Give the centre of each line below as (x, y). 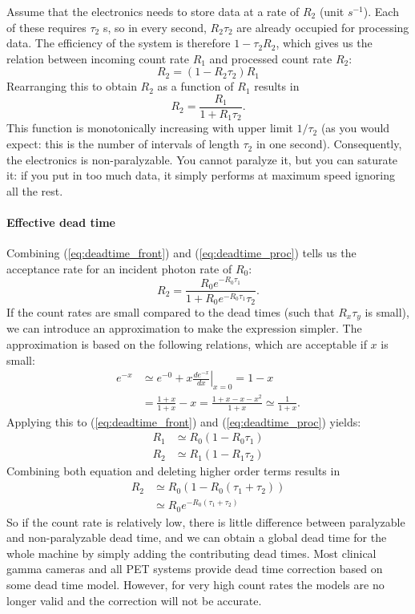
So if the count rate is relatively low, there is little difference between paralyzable (206, 521)
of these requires (46, 27)
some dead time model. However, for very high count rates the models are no (195, 584)
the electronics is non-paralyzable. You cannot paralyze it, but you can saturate (202, 159)
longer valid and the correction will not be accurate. (134, 600)
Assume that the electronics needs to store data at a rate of (153, 11)
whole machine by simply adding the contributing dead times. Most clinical (191, 553)
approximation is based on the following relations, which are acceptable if (187, 344)
